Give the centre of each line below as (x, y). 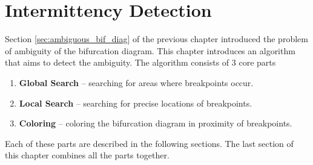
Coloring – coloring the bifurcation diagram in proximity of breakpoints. (156, 123)
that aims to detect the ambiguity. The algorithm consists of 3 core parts (140, 62)
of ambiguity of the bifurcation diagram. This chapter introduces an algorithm (150, 50)
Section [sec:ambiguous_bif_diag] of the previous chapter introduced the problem (156, 39)
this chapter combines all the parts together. (87, 155)
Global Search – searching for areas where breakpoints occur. (136, 82)
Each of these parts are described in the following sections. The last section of (149, 143)
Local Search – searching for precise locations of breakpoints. (136, 103)
